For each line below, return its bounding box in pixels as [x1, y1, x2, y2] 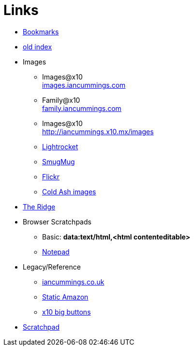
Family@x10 [42, 95, 80, 104]
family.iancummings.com [42, 104, 121, 112]
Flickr [42, 172, 60, 181]
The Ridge [23, 202, 56, 211]
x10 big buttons [42, 307, 91, 316]
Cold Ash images [42, 187, 96, 196]
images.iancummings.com [42, 80, 126, 89]
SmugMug [42, 157, 75, 166]
